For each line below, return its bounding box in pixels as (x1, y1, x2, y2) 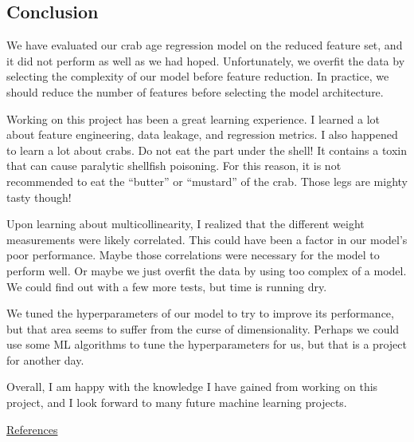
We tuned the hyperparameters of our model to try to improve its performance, (6, 305, 394, 322)
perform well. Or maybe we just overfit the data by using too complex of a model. (6, 262, 407, 278)
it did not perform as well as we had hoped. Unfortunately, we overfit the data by (6, 52, 405, 69)
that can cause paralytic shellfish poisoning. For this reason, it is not (6, 157, 342, 174)
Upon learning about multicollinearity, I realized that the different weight (6, 215, 365, 232)
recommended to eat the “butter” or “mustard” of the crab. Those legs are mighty (6, 172, 408, 189)
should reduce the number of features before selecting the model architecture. (6, 83, 384, 100)
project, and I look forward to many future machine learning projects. (6, 394, 347, 411)
